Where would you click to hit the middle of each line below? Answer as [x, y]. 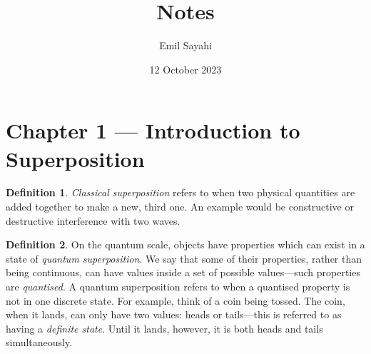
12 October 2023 [185, 69]
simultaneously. [39, 342]
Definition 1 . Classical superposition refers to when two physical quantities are [181, 192]
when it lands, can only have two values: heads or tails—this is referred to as [174, 314]
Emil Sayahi [185, 45]
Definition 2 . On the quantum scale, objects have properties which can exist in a [185, 244]
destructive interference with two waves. [93, 220]
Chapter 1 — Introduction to [153, 130]
